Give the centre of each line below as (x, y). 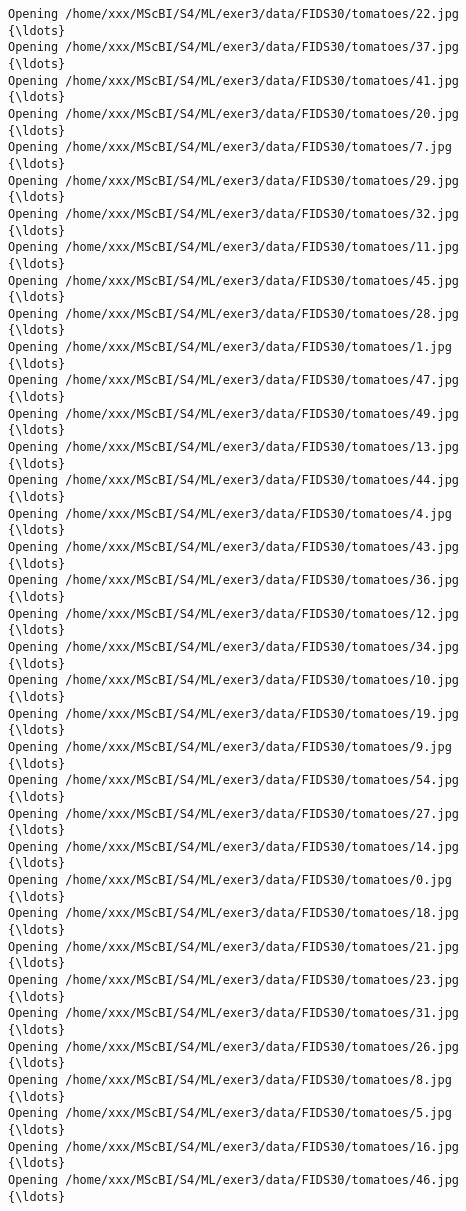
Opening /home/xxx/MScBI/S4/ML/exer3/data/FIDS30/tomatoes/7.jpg (230, 147)
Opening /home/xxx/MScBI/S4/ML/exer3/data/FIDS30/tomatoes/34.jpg (234, 646)
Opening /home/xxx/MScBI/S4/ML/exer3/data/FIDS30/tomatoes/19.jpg (234, 713)
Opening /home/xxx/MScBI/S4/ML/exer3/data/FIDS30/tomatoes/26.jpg (234, 1046)
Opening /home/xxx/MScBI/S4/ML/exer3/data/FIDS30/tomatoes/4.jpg (230, 513)
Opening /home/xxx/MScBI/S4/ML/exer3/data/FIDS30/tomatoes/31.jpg (234, 1013)
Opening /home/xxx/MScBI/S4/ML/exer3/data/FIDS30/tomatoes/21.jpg (234, 946)
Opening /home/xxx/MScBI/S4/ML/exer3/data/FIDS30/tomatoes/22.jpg (234, 14)
